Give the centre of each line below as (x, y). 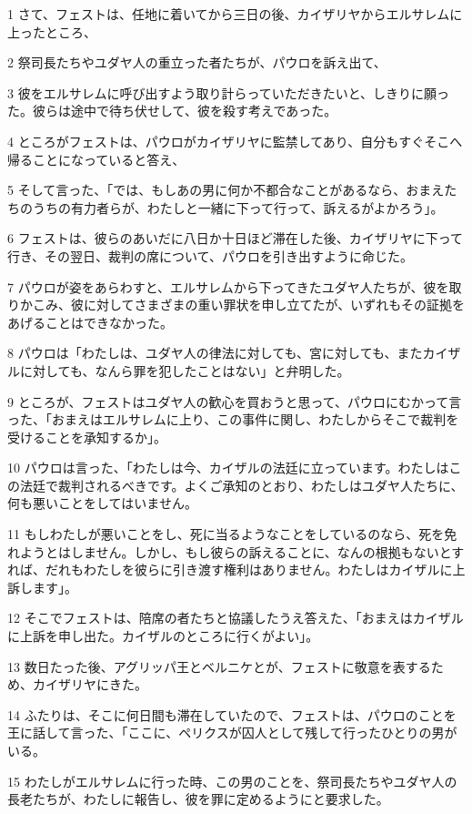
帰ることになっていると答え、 (96, 159)
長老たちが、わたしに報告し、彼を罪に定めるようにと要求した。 (198, 799)
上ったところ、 (52, 31)
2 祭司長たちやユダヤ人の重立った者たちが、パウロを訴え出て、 (197, 62)
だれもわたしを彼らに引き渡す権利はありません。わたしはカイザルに (249, 570)
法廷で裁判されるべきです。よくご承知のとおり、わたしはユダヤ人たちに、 (241, 485)
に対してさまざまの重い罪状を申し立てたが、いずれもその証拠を (274, 305)
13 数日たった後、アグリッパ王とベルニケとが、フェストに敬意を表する (219, 666)
